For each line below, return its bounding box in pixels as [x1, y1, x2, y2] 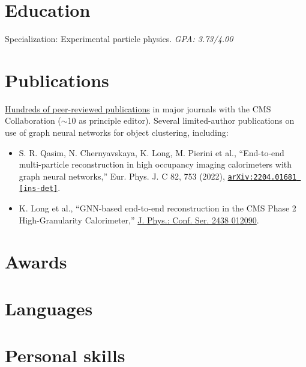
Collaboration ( [5, 114, 61, 127]
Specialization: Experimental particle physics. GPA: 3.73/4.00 [5, 32, 233, 45]
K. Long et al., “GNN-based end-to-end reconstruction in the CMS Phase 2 [19, 202, 296, 214]
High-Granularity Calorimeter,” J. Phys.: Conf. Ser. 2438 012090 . [19, 213, 259, 226]
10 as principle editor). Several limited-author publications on [67, 114, 295, 127]
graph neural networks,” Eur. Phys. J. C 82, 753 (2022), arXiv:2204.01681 [19, 169, 297, 182]
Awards [5, 249, 67, 273]
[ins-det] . [19, 181, 61, 194]
